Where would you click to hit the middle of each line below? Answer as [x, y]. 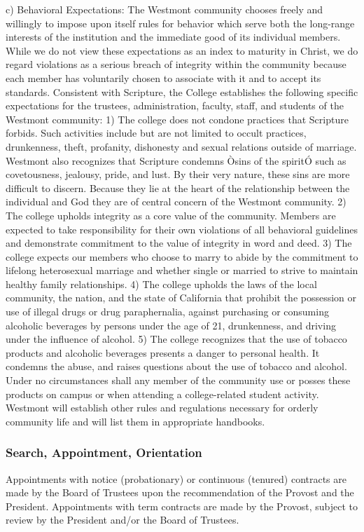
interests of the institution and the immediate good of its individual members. [173, 37]
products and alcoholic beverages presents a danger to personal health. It [163, 352]
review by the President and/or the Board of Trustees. [122, 520]
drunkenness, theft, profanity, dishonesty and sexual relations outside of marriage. [181, 146]
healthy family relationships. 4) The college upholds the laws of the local [161, 284]
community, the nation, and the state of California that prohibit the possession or [181, 298]
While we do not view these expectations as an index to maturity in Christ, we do [182, 50]
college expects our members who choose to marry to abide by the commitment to [182, 256]
